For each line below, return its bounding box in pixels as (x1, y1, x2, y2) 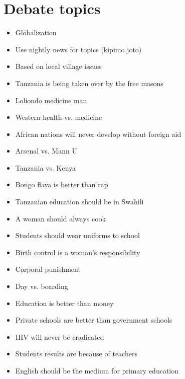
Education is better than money (15, 297, 114, 308)
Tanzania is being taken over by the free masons (15, 78, 163, 88)
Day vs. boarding (15, 281, 68, 291)
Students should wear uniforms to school (15, 230, 140, 241)
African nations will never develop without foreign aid (15, 128, 181, 139)
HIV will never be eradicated (15, 331, 104, 342)
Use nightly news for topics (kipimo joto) (15, 44, 142, 54)
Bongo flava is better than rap (15, 179, 108, 190)
